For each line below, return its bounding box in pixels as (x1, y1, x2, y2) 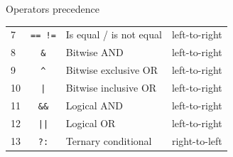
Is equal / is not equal (65, 27, 162, 42)
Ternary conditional (65, 133, 152, 148)
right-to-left (171, 133, 222, 148)
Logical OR (65, 115, 116, 130)
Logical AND (65, 98, 123, 112)
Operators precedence (6, 1, 100, 16)
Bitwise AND (65, 45, 124, 60)
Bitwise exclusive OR (65, 63, 158, 77)
